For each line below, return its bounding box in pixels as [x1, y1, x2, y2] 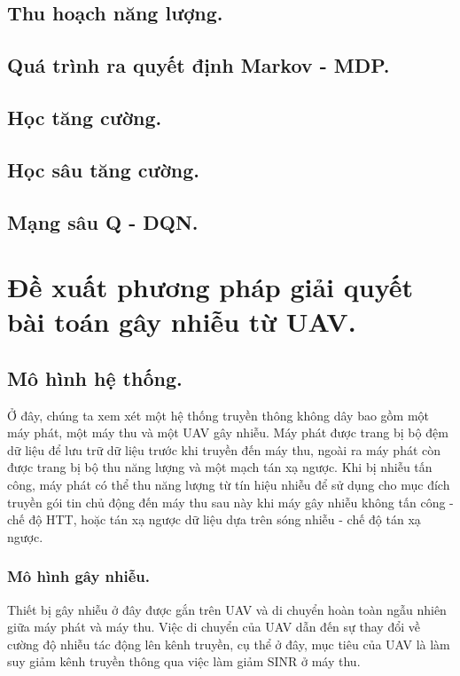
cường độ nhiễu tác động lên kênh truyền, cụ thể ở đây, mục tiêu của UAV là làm [7, 634, 450, 653]
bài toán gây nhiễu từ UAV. [7, 303, 356, 340]
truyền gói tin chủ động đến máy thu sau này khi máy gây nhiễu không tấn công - [7, 492, 454, 511]
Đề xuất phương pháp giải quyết [7, 269, 413, 305]
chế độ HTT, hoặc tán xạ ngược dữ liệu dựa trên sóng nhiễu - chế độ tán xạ [7, 510, 421, 529]
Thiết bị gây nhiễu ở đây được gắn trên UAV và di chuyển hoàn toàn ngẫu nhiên [7, 600, 447, 618]
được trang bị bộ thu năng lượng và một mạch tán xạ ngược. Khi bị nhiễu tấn [7, 458, 433, 476]
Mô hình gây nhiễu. [7, 565, 151, 587]
